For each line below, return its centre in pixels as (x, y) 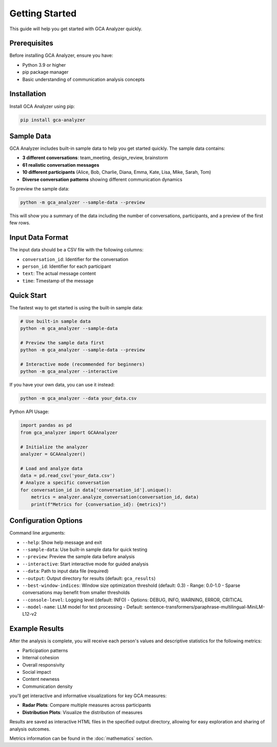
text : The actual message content (59, 273)
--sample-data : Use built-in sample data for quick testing (85, 549)
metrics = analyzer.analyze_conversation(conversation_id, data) (115, 497)
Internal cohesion (41, 658)
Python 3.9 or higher (44, 65)
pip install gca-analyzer (53, 120)
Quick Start (28, 295)
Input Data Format (39, 238)
